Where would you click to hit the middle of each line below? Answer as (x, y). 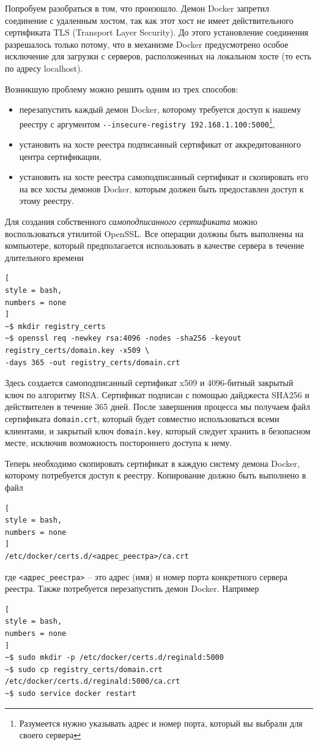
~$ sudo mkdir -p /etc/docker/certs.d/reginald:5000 (114, 658)
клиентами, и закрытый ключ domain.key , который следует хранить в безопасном (158, 430)
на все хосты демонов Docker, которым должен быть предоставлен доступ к (161, 188)
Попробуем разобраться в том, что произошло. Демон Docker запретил (137, 8)
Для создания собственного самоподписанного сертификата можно (131, 221)
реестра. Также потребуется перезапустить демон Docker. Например (132, 588)
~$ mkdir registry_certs (55, 326)
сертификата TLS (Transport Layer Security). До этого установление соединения (157, 32)
